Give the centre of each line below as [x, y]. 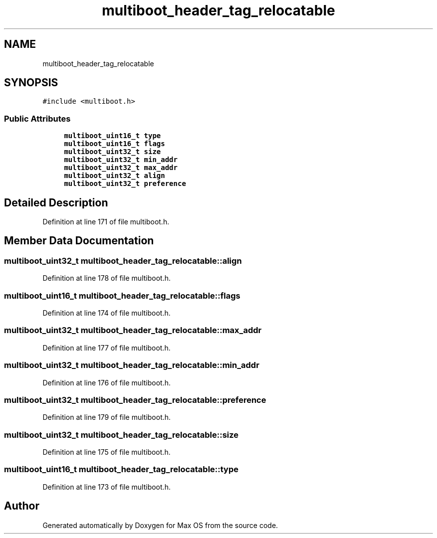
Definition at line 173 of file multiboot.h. [107, 487]
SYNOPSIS [31, 83]
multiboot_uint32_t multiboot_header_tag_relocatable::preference [135, 400]
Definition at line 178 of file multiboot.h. [107, 278]
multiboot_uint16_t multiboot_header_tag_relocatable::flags [122, 295]
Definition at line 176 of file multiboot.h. [107, 382]
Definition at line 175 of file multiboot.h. [107, 452]
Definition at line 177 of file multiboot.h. [107, 348]
